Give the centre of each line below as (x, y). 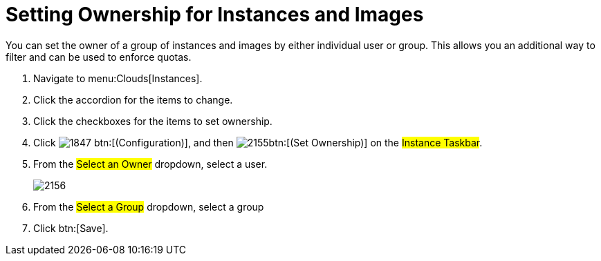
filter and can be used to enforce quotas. (99, 57)
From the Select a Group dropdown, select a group (149, 206)
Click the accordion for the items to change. (133, 99)
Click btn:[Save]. (71, 228)
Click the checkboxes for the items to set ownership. (153, 121)
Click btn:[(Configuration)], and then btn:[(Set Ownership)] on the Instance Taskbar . (258, 142)
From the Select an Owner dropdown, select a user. (150, 164)
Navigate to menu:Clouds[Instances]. (118, 78)
